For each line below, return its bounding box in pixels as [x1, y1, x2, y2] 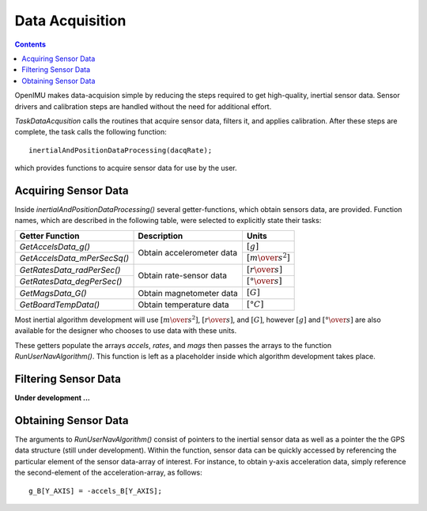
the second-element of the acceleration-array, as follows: [14, 467, 203, 478]
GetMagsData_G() [19, 287, 87, 298]
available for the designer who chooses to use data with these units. [14, 326, 237, 335]
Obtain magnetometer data [138, 287, 239, 298]
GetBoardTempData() [19, 299, 100, 310]
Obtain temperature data [138, 299, 229, 310]
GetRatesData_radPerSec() [19, 264, 121, 275]
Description [138, 230, 183, 241]
